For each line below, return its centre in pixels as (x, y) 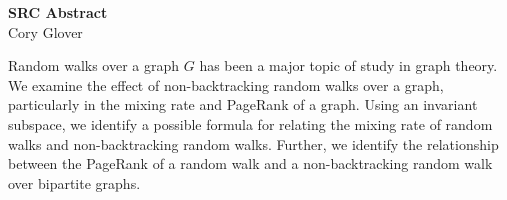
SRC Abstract (58, 12)
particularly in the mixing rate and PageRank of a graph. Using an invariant (243, 104)
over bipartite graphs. (74, 182)
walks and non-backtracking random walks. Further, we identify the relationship (253, 143)
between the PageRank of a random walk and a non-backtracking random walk (250, 163)
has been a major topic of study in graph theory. (348, 65)
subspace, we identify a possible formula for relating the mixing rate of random (250, 123)
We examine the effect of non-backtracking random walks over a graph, (226, 84)
